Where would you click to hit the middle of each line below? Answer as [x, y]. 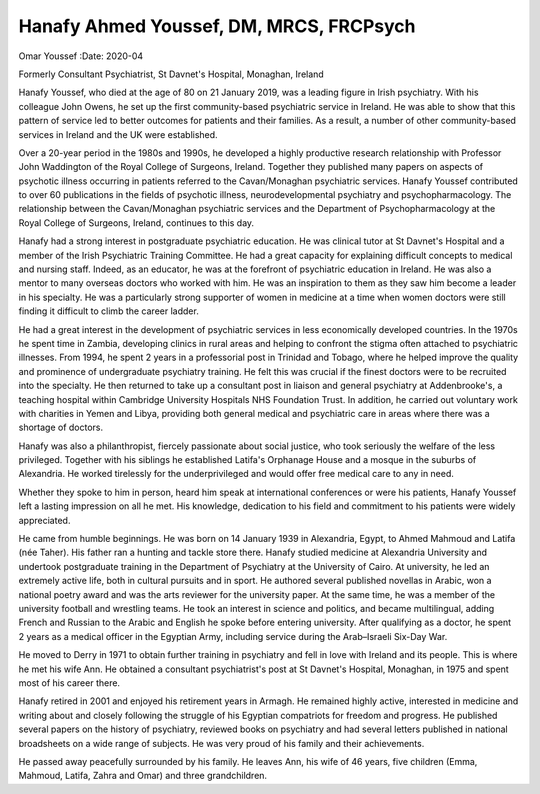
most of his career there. [69, 682]
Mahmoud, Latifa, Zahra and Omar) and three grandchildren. [143, 776]
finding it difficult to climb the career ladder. [108, 311]
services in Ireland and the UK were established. [118, 134]
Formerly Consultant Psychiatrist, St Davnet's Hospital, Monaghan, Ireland [171, 74]
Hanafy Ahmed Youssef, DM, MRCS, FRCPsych [217, 26]
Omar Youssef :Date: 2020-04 [81, 56]
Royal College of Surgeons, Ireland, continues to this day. [136, 222]
